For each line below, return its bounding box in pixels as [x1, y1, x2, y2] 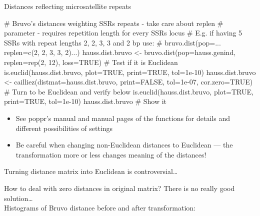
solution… [4, 192, 33, 203]
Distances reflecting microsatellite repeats [4, 1, 131, 11]
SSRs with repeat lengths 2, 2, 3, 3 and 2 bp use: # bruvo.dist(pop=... [4, 37, 221, 47]
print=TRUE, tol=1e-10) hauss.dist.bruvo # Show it [4, 96, 167, 106]
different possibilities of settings [15, 122, 113, 133]
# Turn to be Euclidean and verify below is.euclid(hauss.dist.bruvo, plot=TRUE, [4, 86, 253, 96]
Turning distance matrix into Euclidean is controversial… [4, 166, 178, 176]
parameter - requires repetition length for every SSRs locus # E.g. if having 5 [4, 27, 242, 38]
